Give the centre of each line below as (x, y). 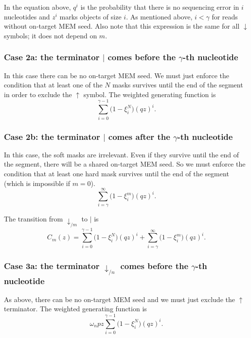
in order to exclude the (38, 94)
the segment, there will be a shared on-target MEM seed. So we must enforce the (125, 164)
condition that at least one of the (53, 85)
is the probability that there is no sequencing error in (160, 7)
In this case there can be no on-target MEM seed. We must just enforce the (117, 75)
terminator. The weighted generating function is (75, 309)
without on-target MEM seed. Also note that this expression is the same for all (122, 26)
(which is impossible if (37, 183)
